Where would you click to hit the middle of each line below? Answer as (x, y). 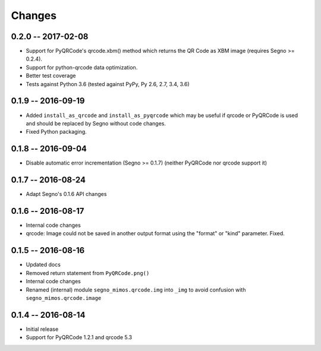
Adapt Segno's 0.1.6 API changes (66, 194)
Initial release (42, 329)
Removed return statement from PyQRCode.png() (88, 273)
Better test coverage (51, 76)
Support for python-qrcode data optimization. (82, 67)
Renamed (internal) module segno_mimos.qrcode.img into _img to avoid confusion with (136, 290)
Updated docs (43, 265)
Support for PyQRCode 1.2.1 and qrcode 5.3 (79, 337)
